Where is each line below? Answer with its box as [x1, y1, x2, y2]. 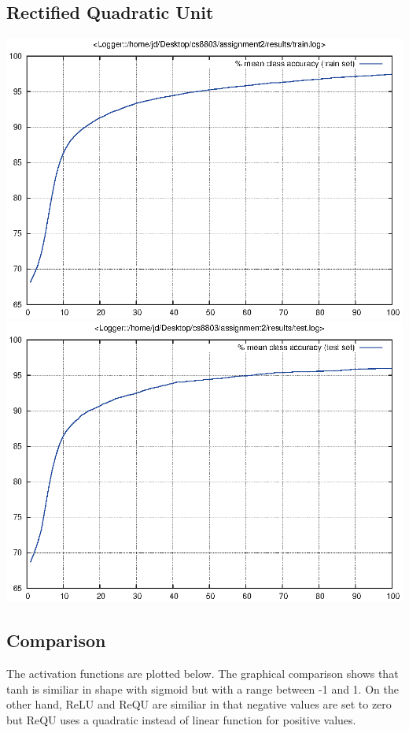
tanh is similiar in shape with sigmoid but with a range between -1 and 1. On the [6, 680, 399, 697]
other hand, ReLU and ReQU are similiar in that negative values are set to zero [6, 696, 392, 713]
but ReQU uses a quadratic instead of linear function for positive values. [6, 711, 356, 727]
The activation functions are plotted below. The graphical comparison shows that [6, 664, 399, 681]
